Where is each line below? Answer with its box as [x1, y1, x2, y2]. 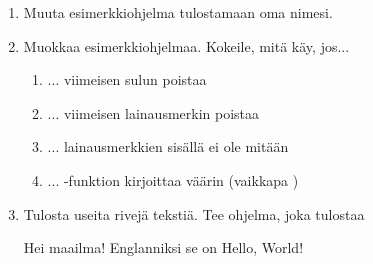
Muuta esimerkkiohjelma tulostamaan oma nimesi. [23, 2, 333, 22]
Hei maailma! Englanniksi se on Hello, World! [23, 237, 304, 258]
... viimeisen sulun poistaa [47, 69, 207, 90]
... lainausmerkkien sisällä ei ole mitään [47, 136, 289, 157]
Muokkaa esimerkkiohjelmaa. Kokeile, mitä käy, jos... [23, 35, 350, 56]
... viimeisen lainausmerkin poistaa [47, 102, 260, 123]
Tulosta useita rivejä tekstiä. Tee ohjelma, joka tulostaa [23, 203, 365, 224]
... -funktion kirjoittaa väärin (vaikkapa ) [47, 169, 299, 190]
